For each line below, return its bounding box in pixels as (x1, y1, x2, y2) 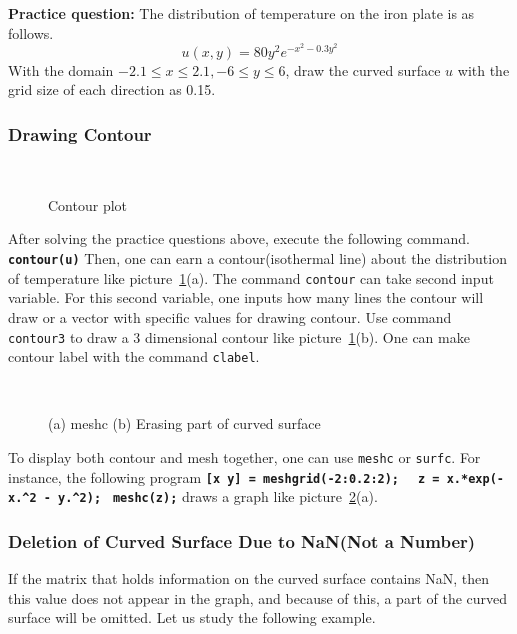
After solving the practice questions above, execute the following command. (8, 228, 470, 249)
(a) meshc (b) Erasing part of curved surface (48, 413, 321, 434)
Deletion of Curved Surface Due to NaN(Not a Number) (8, 528, 476, 553)
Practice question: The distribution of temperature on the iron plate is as (8, 3, 475, 23)
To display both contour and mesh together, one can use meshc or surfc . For (8, 447, 481, 468)
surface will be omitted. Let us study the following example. (8, 607, 376, 628)
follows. (8, 22, 54, 43)
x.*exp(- (446, 471, 504, 486)
